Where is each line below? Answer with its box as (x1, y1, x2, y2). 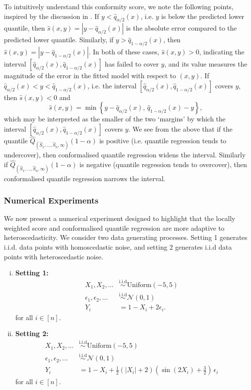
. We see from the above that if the (128, 123, 233, 134)
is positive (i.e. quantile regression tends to (99, 136, 227, 146)
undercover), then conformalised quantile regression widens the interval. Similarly (4, 150, 246, 160)
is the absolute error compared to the (126, 23, 237, 33)
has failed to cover (105, 59, 159, 69)
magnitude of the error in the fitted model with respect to (4, 70, 176, 81)
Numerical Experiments (4, 194, 99, 206)
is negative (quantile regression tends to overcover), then (79, 159, 247, 170)
